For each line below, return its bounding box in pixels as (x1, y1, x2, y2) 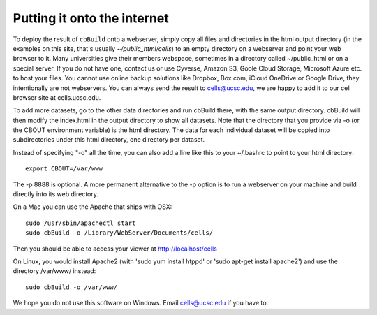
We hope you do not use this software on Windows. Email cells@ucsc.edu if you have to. (13, 299, 269, 307)
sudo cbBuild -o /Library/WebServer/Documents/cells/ (25, 229, 213, 237)
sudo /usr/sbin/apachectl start (25, 219, 136, 227)
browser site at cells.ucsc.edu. (13, 93, 101, 101)
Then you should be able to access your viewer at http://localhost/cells (13, 244, 218, 253)
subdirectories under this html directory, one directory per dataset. (13, 135, 205, 144)
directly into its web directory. (13, 190, 99, 198)
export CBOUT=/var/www (25, 165, 103, 173)
